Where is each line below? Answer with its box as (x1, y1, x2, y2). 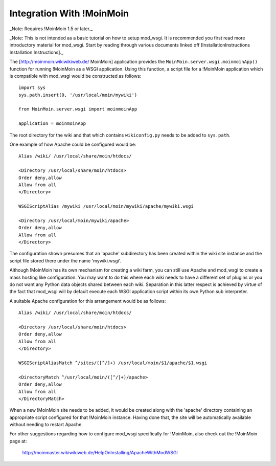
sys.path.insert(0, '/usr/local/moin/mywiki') (18, 92, 137, 98)
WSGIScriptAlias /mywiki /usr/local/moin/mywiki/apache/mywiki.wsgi (18, 204, 194, 209)
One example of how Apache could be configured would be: (9, 141, 136, 148)
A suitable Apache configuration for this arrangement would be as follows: (9, 298, 166, 304)
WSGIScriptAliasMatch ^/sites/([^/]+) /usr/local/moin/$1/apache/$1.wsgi (18, 360, 208, 366)
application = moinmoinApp (18, 121, 86, 126)
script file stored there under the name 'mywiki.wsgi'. (9, 257, 122, 263)
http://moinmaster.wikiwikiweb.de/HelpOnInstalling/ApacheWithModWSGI (22, 450, 178, 456)
